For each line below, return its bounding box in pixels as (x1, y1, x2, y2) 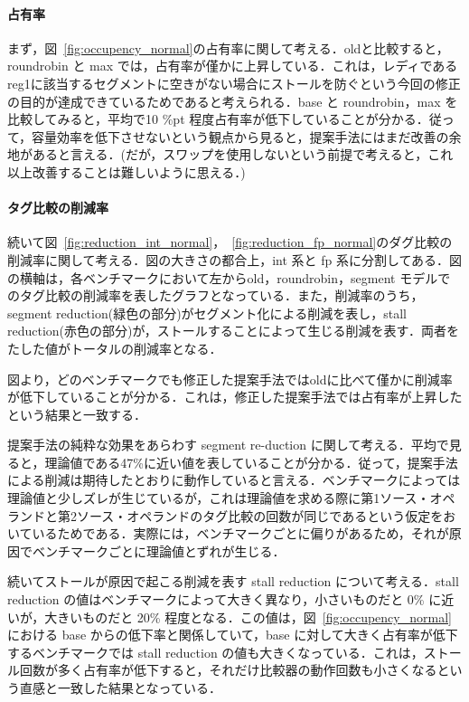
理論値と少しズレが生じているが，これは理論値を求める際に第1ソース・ (7, 489, 430, 508)
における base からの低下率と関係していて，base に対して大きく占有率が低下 (7, 625, 458, 644)
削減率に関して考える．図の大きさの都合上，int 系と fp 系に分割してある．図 (7, 250, 463, 269)
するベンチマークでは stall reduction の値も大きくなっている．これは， (7, 642, 424, 661)
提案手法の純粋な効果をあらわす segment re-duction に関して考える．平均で (7, 435, 449, 454)
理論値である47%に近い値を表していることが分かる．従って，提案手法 (44, 452, 458, 471)
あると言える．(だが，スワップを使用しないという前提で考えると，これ (32, 145, 454, 164)
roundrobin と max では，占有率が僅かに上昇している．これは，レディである (7, 56, 458, 75)
